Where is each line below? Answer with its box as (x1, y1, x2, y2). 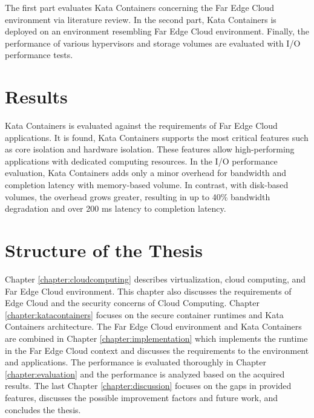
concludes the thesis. (5, 403, 81, 416)
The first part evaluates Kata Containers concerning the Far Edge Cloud (5, 1, 274, 13)
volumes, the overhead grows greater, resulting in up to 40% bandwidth (5, 190, 270, 203)
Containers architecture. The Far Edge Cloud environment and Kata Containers (5, 320, 302, 333)
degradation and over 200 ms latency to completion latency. (5, 202, 226, 215)
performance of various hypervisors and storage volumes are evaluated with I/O (5, 36, 301, 49)
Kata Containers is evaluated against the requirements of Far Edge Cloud (5, 119, 278, 132)
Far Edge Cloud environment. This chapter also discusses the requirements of (5, 284, 292, 297)
